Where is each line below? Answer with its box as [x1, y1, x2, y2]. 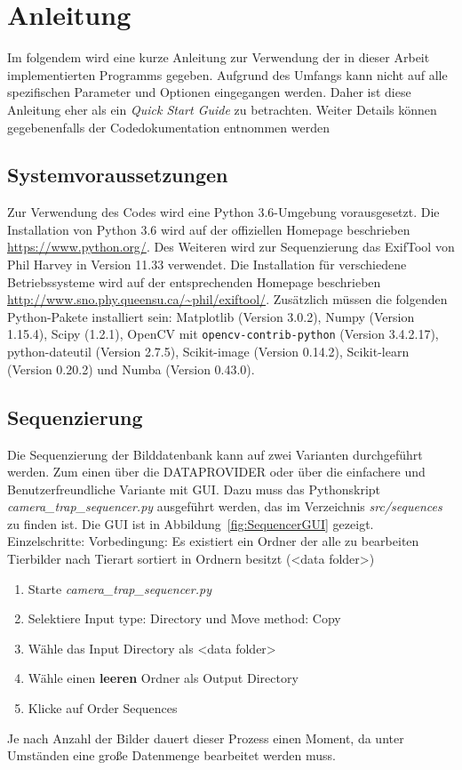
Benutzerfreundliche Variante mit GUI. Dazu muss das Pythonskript [7, 479, 380, 498]
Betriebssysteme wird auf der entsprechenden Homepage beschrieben [7, 272, 381, 291]
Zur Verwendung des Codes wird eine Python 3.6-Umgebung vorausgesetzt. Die [7, 203, 440, 221]
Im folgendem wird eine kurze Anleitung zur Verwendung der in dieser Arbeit [7, 48, 430, 67]
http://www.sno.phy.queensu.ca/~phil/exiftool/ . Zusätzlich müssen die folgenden [7, 290, 448, 309]
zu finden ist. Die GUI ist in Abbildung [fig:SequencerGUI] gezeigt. [7, 514, 374, 533]
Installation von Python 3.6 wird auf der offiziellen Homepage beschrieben [7, 220, 410, 238]
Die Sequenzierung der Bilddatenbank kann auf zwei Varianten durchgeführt [7, 445, 423, 463]
